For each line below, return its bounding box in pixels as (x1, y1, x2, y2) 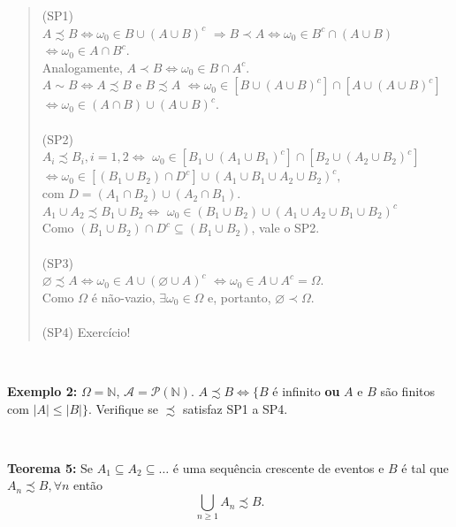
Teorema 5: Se (7, 458, 94, 477)
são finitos (380, 382, 436, 401)
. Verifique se (87, 399, 158, 417)
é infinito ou (272, 382, 340, 401)
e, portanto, (208, 287, 271, 306)
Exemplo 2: (7, 382, 78, 401)
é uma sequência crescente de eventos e (172, 458, 384, 477)
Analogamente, (42, 57, 123, 76)
